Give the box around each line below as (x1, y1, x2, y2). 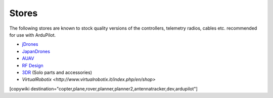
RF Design (22, 62, 44, 68)
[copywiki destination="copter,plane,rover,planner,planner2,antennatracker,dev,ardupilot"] (9, 85, 198, 91)
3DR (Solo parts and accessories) (22, 69, 93, 75)
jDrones (22, 41, 38, 47)
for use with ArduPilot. (9, 32, 56, 38)
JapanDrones (22, 48, 51, 54)
